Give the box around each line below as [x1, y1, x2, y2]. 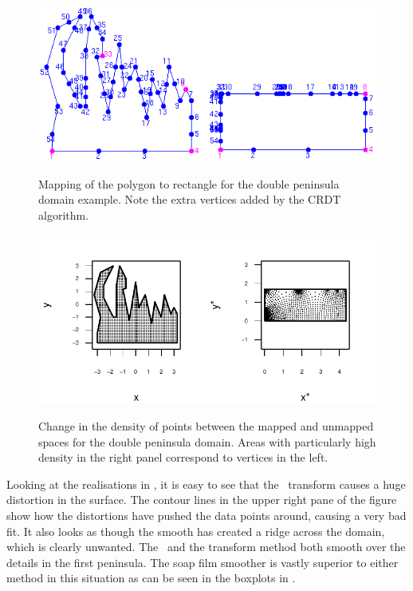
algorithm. [38, 206, 89, 223]
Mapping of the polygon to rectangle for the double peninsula [38, 175, 340, 192]
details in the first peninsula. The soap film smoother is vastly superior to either [6, 553, 399, 570]
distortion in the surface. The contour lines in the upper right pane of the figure [6, 491, 397, 508]
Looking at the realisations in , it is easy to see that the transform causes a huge [6, 475, 406, 492]
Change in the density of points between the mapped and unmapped [38, 418, 374, 434]
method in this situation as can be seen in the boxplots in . [6, 569, 296, 586]
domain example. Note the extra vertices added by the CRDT [38, 191, 341, 208]
